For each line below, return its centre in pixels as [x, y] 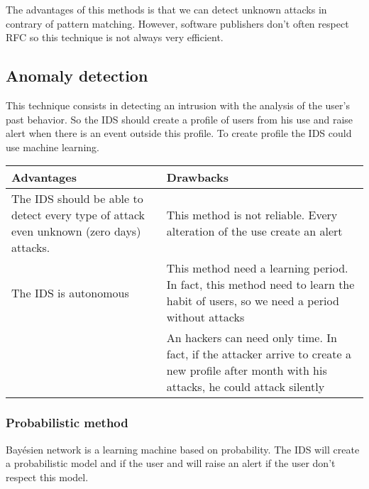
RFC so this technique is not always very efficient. [115, 37]
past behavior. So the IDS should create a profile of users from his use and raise [180, 119]
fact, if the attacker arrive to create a [259, 354]
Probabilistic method [67, 423]
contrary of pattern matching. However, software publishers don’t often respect [177, 23]
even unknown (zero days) [76, 231]
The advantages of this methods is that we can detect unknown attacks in [166, 9]
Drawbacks [198, 177]
